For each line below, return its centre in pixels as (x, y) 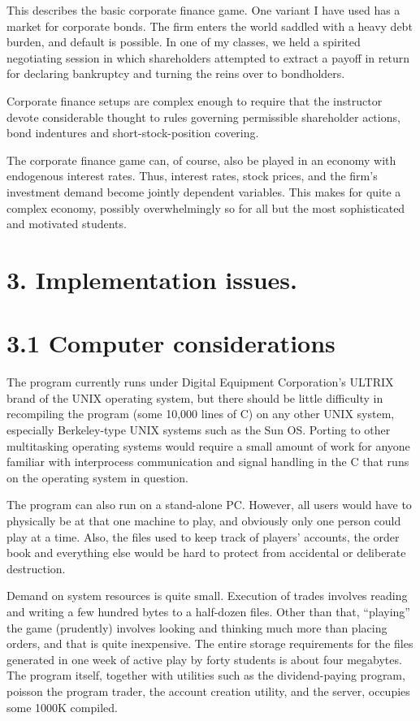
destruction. (36, 568)
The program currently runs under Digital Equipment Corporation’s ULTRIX (200, 382)
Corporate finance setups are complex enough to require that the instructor (195, 100)
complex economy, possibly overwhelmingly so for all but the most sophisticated (206, 207)
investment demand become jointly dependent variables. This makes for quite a (204, 191)
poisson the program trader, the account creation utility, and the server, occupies (208, 691)
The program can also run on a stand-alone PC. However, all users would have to (209, 505)
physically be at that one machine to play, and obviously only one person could (204, 520)
